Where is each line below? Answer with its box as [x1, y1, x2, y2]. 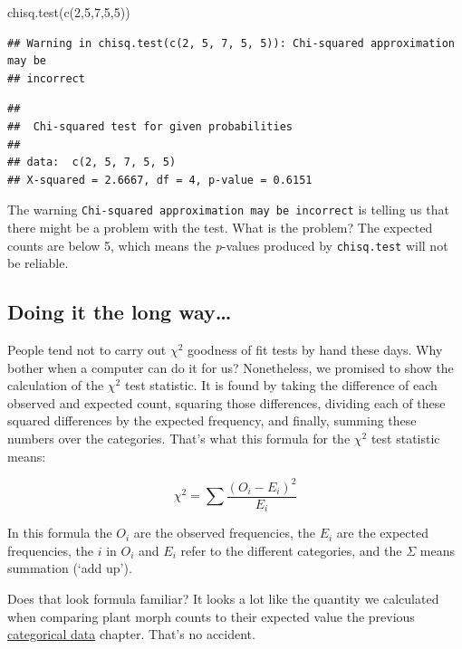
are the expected [336, 523, 428, 542]
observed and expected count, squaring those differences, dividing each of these [7, 393, 446, 412]
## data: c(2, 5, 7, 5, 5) [7, 156, 177, 169]
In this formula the [7, 523, 112, 542]
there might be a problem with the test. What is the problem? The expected [7, 218, 433, 236]
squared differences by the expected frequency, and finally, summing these [7, 411, 417, 430]
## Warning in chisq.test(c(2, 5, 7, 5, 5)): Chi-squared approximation [7, 36, 455, 50]
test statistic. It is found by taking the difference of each [124, 376, 438, 395]
